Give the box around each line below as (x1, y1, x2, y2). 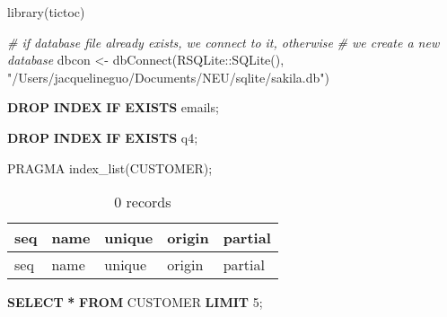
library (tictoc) (7, 3, 85, 21)
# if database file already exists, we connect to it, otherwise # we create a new (7, 32, 440, 51)
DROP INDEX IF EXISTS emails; (7, 98, 219, 117)
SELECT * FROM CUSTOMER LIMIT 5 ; (7, 293, 263, 312)
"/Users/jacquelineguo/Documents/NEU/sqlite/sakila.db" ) (7, 67, 329, 86)
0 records (114, 191, 171, 213)
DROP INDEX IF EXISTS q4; (7, 128, 198, 146)
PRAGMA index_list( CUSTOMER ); (7, 158, 213, 177)
